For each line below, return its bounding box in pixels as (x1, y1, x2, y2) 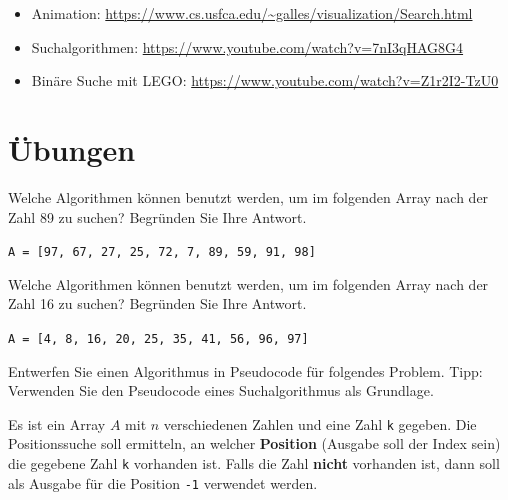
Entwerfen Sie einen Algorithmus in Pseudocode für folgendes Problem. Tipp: (8, 360, 483, 381)
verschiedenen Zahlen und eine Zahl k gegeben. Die (163, 413, 477, 434)
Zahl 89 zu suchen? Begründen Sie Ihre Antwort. (8, 206, 307, 227)
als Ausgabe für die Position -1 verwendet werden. (8, 472, 318, 493)
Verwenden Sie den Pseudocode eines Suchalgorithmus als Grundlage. (8, 380, 434, 401)
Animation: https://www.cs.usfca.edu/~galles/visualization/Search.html (31, 3, 473, 23)
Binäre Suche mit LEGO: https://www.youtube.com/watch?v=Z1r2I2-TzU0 (31, 70, 499, 91)
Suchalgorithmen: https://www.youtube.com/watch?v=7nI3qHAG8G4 (31, 36, 464, 57)
